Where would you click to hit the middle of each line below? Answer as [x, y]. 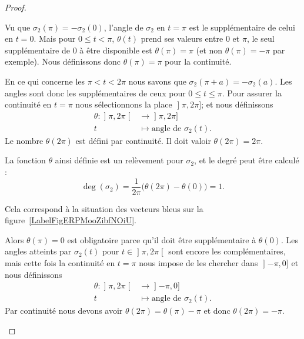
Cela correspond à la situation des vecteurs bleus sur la [104, 208]
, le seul [260, 38]
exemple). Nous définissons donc [63, 61]
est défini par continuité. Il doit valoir [143, 140]
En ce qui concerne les [45, 81]
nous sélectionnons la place [124, 104]
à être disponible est [116, 50]
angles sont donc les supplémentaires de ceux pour [95, 93]
